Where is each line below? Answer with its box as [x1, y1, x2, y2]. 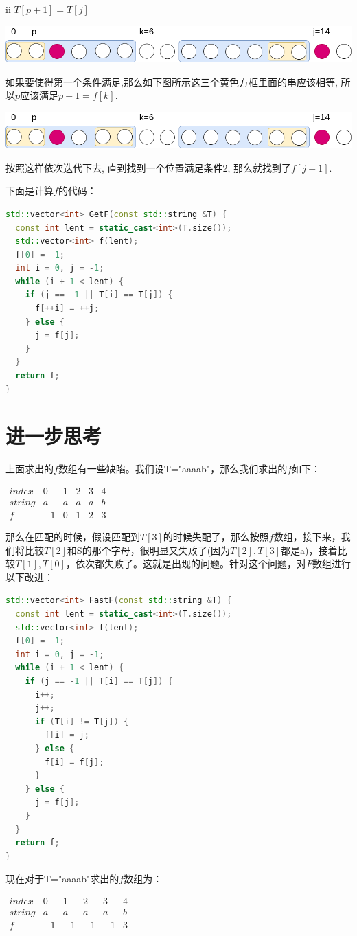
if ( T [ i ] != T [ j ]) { [34, 716, 129, 727]
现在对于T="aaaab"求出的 [5, 871, 119, 886]
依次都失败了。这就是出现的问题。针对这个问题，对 [75, 556, 306, 571]
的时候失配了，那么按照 [163, 529, 269, 544]
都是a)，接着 [281, 543, 338, 557]
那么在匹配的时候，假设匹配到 [5, 529, 140, 544]
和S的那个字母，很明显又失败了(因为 [67, 543, 231, 557]
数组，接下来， [273, 529, 341, 544]
